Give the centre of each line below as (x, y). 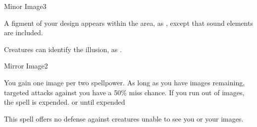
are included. (24, 32)
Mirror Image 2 (26, 66)
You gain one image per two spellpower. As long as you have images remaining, (125, 82)
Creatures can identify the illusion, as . (63, 49)
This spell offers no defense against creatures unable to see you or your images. (124, 118)
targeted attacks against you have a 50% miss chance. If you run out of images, (124, 92)
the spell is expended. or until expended (65, 102)
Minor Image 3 (25, 6)
